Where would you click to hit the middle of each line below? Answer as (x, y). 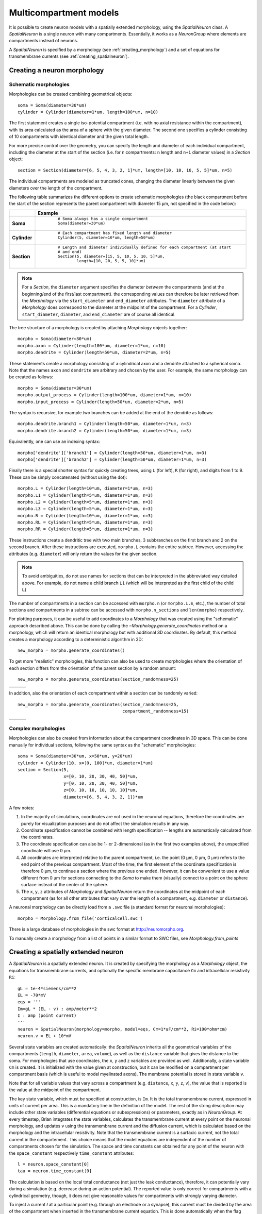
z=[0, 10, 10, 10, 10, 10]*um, (101, 790)
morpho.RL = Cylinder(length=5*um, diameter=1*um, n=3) (85, 523)
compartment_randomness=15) (156, 711)
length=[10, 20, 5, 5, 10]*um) (111, 261)
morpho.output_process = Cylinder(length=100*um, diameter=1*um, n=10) (105, 395)
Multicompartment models (64, 13)
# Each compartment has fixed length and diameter (115, 233)
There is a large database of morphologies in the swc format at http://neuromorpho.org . (97, 929)
